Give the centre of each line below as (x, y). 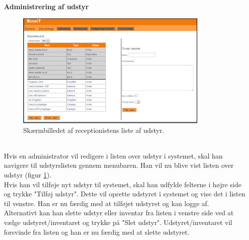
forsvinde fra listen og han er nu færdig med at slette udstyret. (97, 232)
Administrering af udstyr (46, 6)
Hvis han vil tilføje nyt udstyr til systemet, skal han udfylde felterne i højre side (123, 184)
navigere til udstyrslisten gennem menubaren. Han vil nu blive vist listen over (119, 165)
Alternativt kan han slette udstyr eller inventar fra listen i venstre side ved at (119, 213)
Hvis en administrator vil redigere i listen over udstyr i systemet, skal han (113, 155)
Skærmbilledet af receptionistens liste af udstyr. (94, 130)
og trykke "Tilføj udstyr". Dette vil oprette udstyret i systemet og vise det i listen (125, 194)
